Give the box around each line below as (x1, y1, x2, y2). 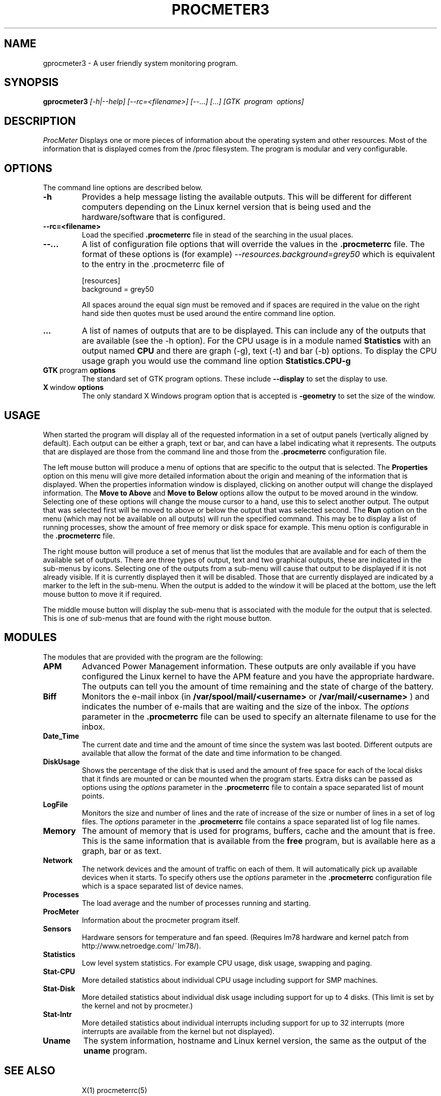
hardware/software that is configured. (82, 212, 226, 222)
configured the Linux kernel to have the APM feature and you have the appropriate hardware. (82, 671, 434, 681)
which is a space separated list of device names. (82, 881, 244, 890)
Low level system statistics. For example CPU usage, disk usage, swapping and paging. (82, 958, 372, 967)
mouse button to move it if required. (43, 589, 162, 598)
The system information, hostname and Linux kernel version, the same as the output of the (83, 1035, 427, 1046)
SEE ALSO (4, 1064, 55, 1077)
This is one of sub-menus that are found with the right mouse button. (43, 613, 272, 622)
